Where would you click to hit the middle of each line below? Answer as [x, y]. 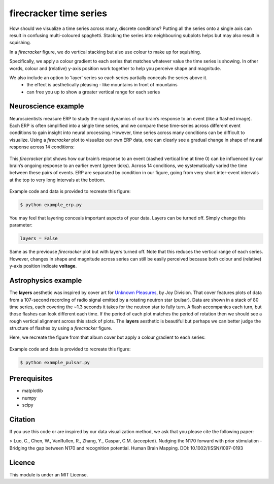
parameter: [21, 225]
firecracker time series [58, 13]
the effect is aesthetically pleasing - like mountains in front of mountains [102, 85]
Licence [22, 462]
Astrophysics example [46, 281]
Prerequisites [31, 379]
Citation [22, 419]
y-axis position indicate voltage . [43, 266]
